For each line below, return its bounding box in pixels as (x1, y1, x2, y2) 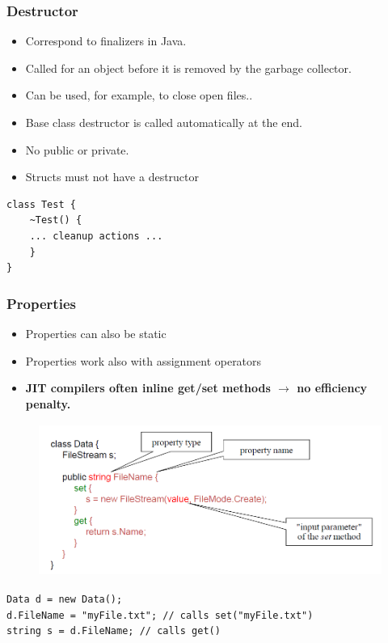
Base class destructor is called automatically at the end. (25, 114, 302, 130)
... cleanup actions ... (29, 230, 163, 242)
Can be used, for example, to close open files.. (25, 87, 253, 104)
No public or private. (25, 141, 129, 158)
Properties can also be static (25, 324, 167, 341)
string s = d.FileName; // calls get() (6, 625, 221, 637)
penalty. (25, 395, 71, 412)
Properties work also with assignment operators (25, 352, 262, 369)
